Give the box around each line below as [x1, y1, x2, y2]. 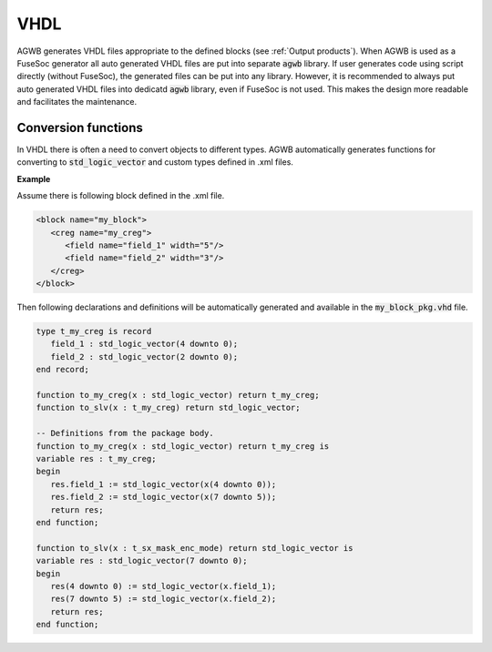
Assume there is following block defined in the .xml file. [16, 190, 225, 201]
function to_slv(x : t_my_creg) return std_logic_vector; [36, 402, 301, 413]
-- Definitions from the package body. [36, 428, 214, 439]
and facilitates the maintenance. [16, 97, 138, 107]
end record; [36, 364, 90, 375]
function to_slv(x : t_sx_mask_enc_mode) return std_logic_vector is [36, 543, 354, 553]
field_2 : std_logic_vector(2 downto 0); [50, 351, 239, 362]
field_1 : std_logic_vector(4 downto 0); [50, 339, 239, 350]
